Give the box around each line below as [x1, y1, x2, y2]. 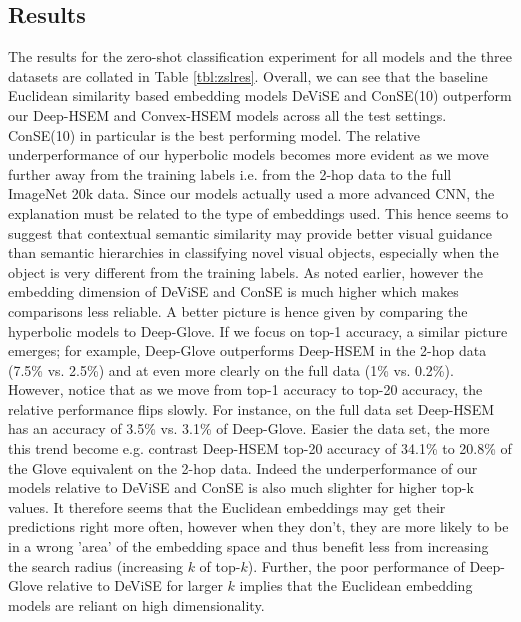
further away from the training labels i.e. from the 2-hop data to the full [8, 163, 452, 184]
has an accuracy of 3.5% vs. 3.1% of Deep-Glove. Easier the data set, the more [8, 418, 490, 439]
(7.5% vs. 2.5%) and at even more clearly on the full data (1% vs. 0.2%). [8, 359, 454, 380]
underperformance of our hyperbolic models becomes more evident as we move [8, 144, 489, 165]
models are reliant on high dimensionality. [8, 594, 265, 615]
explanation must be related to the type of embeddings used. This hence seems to [8, 202, 509, 223]
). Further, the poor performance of [247, 555, 465, 576]
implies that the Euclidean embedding [239, 575, 473, 596]
